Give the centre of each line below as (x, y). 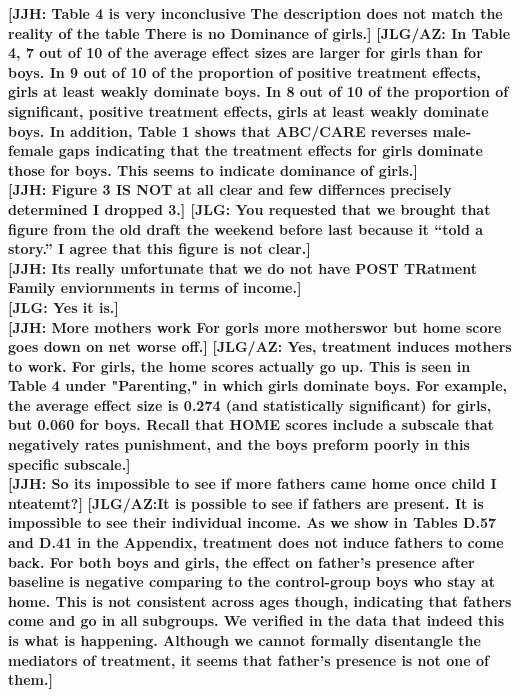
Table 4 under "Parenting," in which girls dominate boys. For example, (258, 385)
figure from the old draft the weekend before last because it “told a (246, 228)
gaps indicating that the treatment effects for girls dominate (270, 150)
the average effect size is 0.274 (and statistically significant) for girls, (250, 404)
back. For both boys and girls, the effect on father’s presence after (241, 561)
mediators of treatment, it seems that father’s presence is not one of (248, 659)
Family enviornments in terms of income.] (155, 287)
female (31, 150)
